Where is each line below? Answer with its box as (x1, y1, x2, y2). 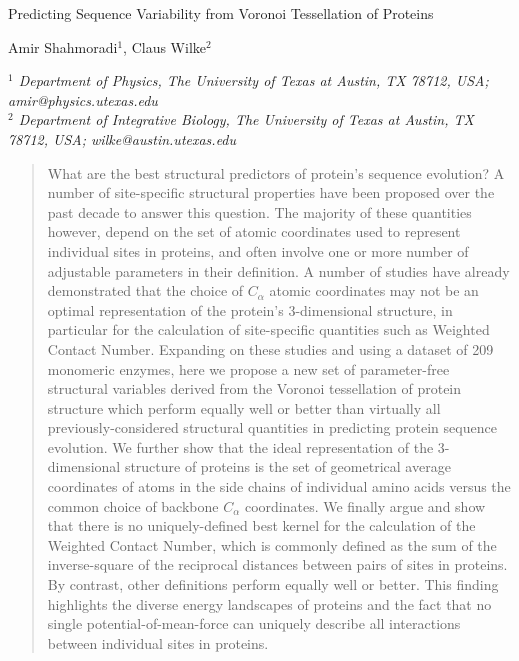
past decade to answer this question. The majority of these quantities (47, 201, 472, 222)
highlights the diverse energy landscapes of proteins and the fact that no (47, 593, 492, 614)
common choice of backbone (47, 495, 219, 516)
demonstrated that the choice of (47, 280, 244, 301)
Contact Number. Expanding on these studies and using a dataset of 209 (47, 338, 494, 359)
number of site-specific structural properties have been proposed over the (47, 182, 495, 203)
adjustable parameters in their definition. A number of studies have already (47, 260, 510, 281)
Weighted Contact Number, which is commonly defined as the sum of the (47, 534, 497, 555)
